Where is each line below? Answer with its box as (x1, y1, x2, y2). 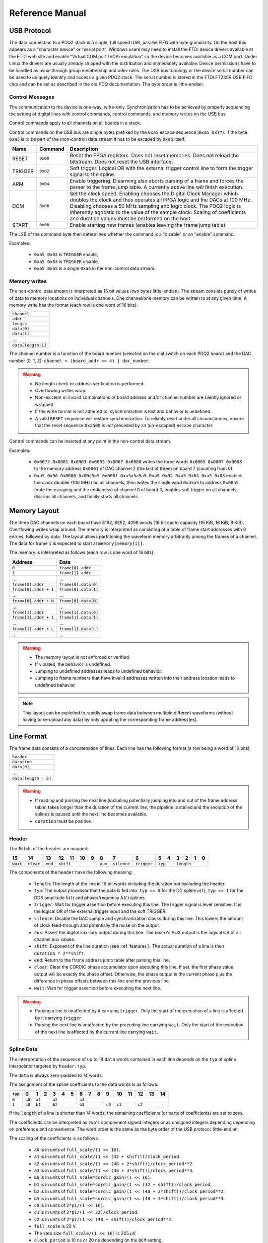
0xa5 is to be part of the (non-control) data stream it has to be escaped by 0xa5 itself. (9, 136, 186, 142)
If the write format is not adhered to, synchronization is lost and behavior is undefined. (35, 408, 212, 415)
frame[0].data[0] (59, 582, 99, 587)
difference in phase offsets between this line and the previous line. (34, 978, 170, 984)
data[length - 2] (12, 776, 52, 781)
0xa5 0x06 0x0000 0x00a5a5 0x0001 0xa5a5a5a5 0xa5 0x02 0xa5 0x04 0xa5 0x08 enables (34, 472, 243, 478)
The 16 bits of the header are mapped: (9, 846, 89, 851)
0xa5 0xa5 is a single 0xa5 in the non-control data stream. (34, 266, 156, 271)
